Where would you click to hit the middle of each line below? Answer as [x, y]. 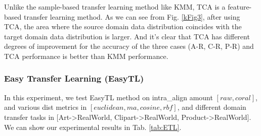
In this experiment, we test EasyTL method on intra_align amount [108, 97]
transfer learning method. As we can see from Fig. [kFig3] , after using [132, 16]
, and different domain [212, 107]
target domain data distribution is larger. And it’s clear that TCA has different [127, 36]
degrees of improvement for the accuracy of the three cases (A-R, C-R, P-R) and [129, 46]
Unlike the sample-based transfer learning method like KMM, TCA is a [115, 7]
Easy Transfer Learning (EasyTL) [74, 78]
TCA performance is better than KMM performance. [86, 56]
